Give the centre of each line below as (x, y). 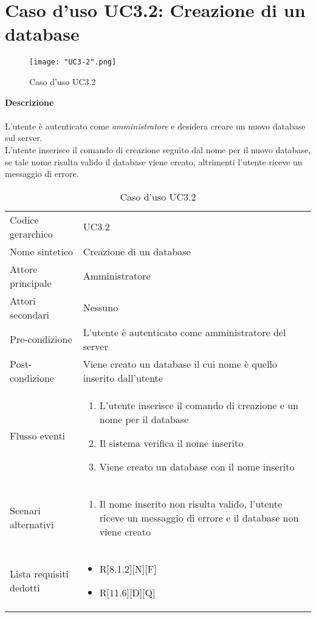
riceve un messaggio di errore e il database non (199, 517)
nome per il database (144, 419)
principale (31, 283)
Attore (24, 269)
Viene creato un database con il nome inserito (197, 466)
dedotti (25, 587)
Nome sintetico (42, 251)
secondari (30, 314)
